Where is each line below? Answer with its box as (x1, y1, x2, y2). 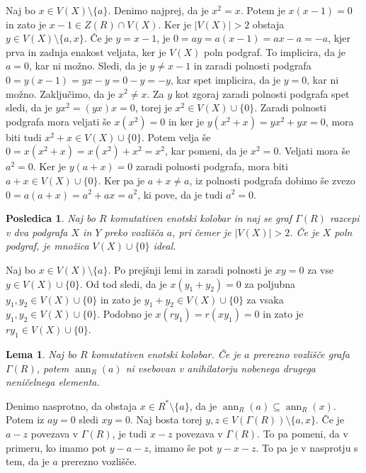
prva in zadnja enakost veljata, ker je (6, 44, 166, 59)
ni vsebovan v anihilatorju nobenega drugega (125, 360, 316, 375)
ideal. (153, 238, 176, 253)
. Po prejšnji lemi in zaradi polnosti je (108, 262, 273, 277)
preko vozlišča (104, 224, 164, 239)
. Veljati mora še (278, 143, 350, 158)
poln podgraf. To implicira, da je (204, 44, 346, 59)
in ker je (168, 113, 205, 128)
